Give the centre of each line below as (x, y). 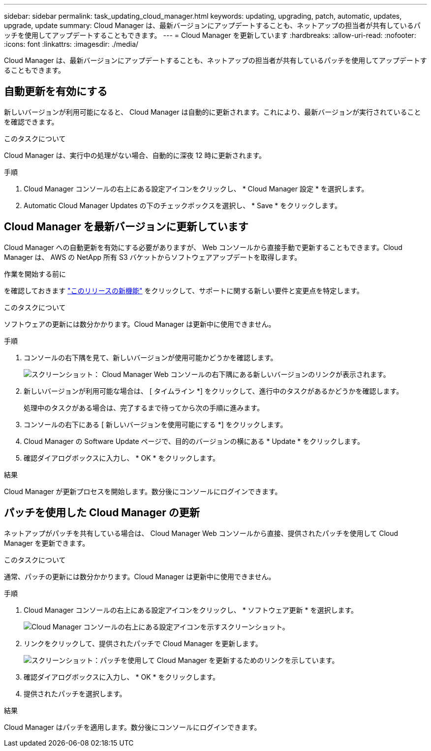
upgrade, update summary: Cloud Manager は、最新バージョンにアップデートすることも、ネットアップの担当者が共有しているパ (212, 25)
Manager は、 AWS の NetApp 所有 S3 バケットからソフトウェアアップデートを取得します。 (153, 257)
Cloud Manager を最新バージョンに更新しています (126, 227)
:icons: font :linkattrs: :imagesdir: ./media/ (71, 44)
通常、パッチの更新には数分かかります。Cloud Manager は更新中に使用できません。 (140, 576)
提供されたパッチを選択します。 (75, 693)
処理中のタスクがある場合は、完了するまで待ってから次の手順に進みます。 (144, 407)
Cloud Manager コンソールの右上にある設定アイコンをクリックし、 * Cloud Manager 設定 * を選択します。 (196, 188)
